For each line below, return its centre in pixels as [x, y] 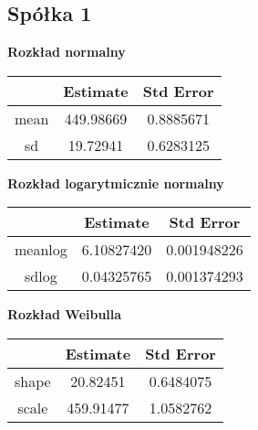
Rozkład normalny [67, 52]
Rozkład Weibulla [65, 314]
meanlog [41, 250]
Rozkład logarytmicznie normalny [116, 183]
